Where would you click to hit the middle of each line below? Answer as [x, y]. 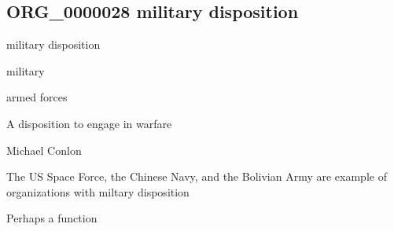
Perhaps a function [52, 218]
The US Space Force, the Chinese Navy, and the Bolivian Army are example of [197, 176]
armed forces [37, 97]
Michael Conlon [44, 150]
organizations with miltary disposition [98, 191]
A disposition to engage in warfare [89, 123]
